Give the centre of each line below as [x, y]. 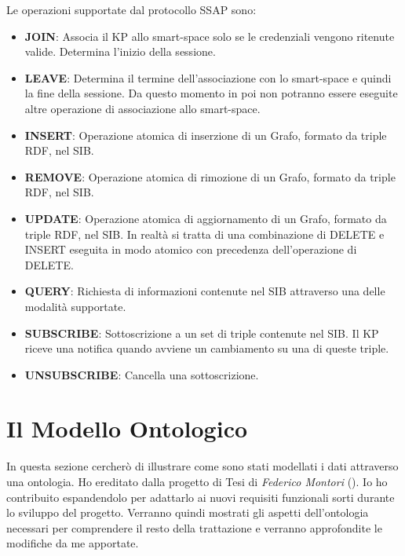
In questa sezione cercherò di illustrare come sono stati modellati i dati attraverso [202, 466]
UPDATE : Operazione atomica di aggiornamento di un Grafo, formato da [206, 218]
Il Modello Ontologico [127, 428]
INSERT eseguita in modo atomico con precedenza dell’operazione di [191, 249]
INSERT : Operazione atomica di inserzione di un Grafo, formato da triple [206, 135]
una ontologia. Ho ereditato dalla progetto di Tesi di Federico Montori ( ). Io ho [197, 481]
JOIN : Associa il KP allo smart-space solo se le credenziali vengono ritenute [210, 36]
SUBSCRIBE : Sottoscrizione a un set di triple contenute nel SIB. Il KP [202, 333]
